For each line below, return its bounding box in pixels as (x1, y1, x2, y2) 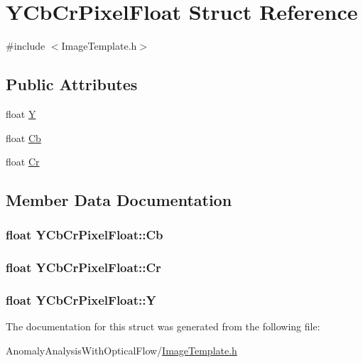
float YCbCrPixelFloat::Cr (6, 259, 161, 276)
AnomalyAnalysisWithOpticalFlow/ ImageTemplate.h (6, 342, 237, 357)
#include (6, 38, 45, 53)
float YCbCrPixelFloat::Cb (6, 226, 163, 244)
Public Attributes (6, 73, 138, 95)
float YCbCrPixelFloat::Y (6, 291, 156, 309)
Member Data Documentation (6, 189, 232, 211)
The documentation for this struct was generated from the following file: (6, 319, 320, 334)
